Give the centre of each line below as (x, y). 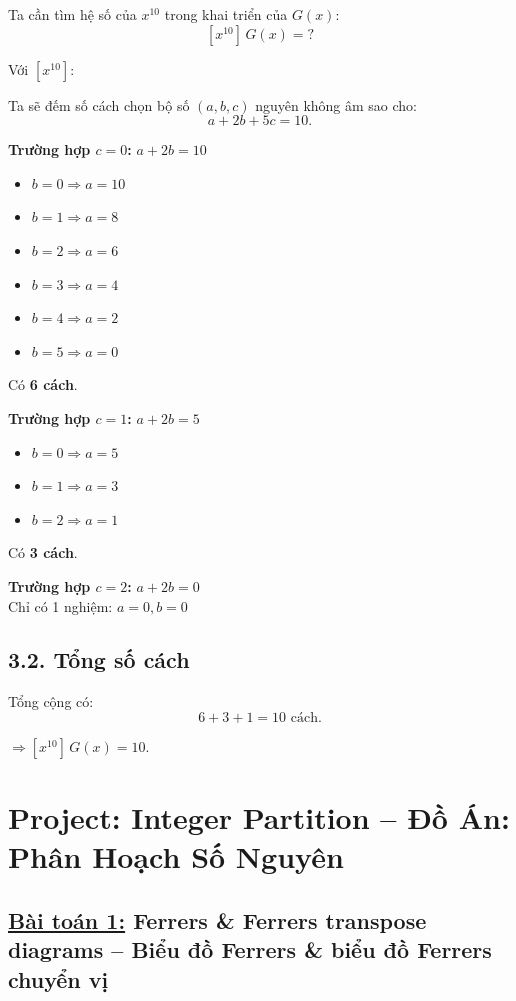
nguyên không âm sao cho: (336, 104)
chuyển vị (58, 978)
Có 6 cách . (43, 384)
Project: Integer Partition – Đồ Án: (259, 817)
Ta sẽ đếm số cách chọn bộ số (99, 104)
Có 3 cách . (43, 552)
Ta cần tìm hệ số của (72, 14)
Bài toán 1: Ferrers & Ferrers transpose (217, 919)
